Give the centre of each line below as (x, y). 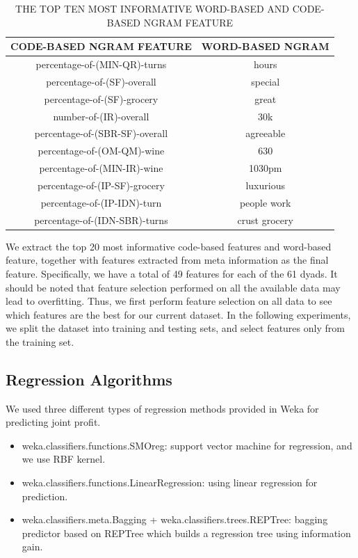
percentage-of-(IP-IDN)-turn (101, 202)
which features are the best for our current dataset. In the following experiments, (178, 314)
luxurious (265, 185)
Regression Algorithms (89, 379)
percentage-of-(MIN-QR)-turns (101, 64)
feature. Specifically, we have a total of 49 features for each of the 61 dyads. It (172, 273)
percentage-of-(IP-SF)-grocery (101, 185)
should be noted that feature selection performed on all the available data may (173, 287)
